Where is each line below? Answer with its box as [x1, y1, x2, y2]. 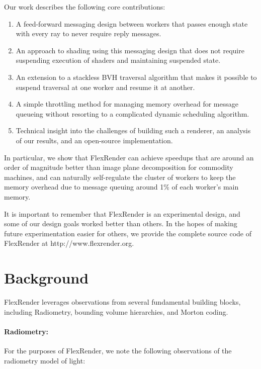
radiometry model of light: [4, 355, 85, 365]
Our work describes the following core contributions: [4, 2, 165, 12]
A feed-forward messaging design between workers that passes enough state [16, 18, 248, 29]
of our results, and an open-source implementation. [16, 135, 173, 145]
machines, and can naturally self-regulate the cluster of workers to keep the [4, 171, 236, 182]
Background [4, 267, 89, 288]
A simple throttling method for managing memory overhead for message [16, 99, 238, 109]
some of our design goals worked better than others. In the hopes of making [4, 218, 237, 229]
